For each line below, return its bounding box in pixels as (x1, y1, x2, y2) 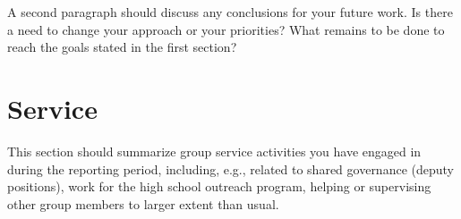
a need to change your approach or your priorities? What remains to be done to (7, 20, 445, 38)
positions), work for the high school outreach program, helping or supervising (7, 177, 431, 196)
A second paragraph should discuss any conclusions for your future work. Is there (7, 3, 453, 21)
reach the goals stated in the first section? (7, 38, 237, 56)
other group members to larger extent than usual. (7, 194, 279, 213)
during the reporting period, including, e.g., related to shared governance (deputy (7, 159, 454, 178)
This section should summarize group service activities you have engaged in (7, 141, 422, 160)
